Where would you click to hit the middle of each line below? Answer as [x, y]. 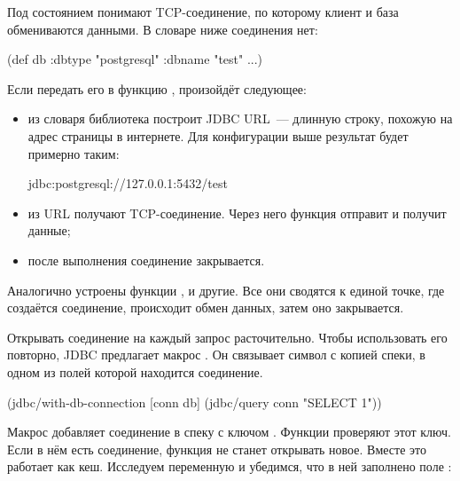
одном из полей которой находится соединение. [135, 371]
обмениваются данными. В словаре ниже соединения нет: [163, 29]
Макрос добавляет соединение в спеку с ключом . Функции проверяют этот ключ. [229, 432]
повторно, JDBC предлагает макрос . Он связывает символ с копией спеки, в [216, 355]
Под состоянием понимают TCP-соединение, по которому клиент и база [203, 12]
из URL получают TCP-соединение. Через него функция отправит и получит [237, 213]
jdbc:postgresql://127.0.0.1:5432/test [128, 183]
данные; [49, 230]
